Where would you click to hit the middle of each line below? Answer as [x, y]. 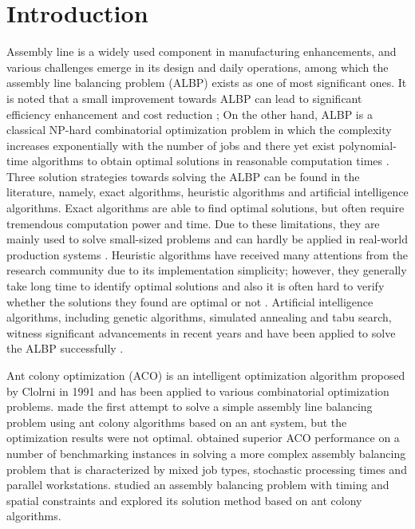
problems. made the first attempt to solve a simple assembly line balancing [190, 407]
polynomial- [368, 145]
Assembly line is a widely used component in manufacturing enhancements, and [202, 51]
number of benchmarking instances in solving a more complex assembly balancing [206, 453]
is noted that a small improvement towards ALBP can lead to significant [184, 98]
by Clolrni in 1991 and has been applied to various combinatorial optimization [198, 391]
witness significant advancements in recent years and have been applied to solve [201, 332]
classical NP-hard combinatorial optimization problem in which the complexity [199, 130]
